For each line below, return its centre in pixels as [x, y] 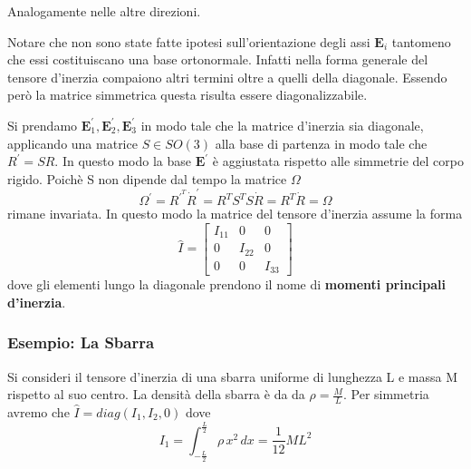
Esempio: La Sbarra [81, 342]
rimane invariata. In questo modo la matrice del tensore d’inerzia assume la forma [235, 214]
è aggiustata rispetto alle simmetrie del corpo [338, 161]
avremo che [38, 411]
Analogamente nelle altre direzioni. [104, 11]
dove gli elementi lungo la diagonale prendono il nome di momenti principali [226, 284]
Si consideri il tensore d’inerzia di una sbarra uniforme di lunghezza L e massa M [233, 376]
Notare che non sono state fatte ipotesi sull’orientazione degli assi [189, 41]
